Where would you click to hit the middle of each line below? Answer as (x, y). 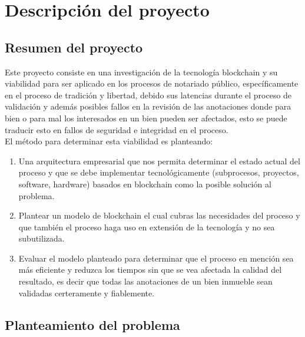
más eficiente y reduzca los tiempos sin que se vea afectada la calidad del (150, 270)
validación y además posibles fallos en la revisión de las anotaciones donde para (148, 106)
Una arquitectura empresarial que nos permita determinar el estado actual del (159, 161)
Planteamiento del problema (92, 324)
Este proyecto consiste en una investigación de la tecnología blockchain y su (141, 72)
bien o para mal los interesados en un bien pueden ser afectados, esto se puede (146, 118)
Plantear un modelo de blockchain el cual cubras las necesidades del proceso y (159, 215)
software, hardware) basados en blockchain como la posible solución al (145, 184)
